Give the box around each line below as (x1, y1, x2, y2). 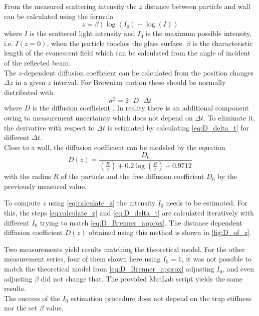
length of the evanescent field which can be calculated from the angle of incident (4, 47, 250, 58)
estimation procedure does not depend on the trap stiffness (70, 292, 251, 303)
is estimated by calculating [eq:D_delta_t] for (107, 122, 249, 132)
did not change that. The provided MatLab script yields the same (41, 273, 242, 283)
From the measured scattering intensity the (4, 1, 137, 11)
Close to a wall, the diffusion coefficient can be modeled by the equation (4, 141, 225, 152)
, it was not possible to (181, 253, 252, 264)
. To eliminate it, (203, 112, 255, 123)
